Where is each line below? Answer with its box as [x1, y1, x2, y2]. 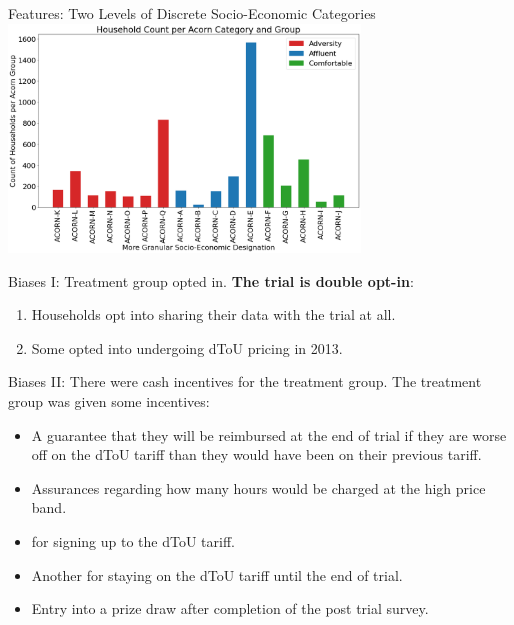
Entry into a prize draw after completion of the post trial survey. [31, 598, 429, 619]
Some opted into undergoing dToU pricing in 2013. [31, 337, 343, 358]
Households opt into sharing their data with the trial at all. [31, 304, 396, 325]
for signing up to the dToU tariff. [31, 530, 235, 551]
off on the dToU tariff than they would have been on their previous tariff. [31, 444, 482, 465]
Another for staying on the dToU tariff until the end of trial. [31, 564, 403, 585]
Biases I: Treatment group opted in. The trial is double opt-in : [8, 270, 414, 291]
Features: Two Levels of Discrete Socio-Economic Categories [8, 3, 376, 23]
